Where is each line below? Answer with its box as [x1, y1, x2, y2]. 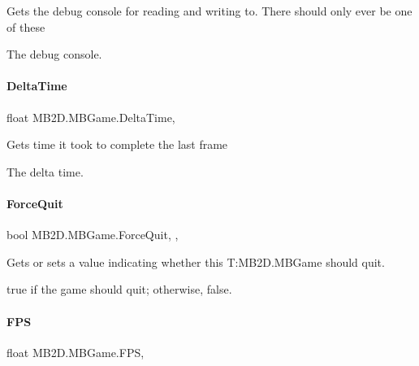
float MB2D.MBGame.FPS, [6, 343, 145, 360]
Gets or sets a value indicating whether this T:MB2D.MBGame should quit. [6, 253, 385, 270]
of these [6, 18, 45, 35]
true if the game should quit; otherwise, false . [6, 281, 232, 298]
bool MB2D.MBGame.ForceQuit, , [6, 226, 179, 243]
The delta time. [6, 163, 84, 180]
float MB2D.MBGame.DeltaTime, [6, 108, 175, 125]
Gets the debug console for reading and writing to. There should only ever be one [6, 2, 413, 19]
